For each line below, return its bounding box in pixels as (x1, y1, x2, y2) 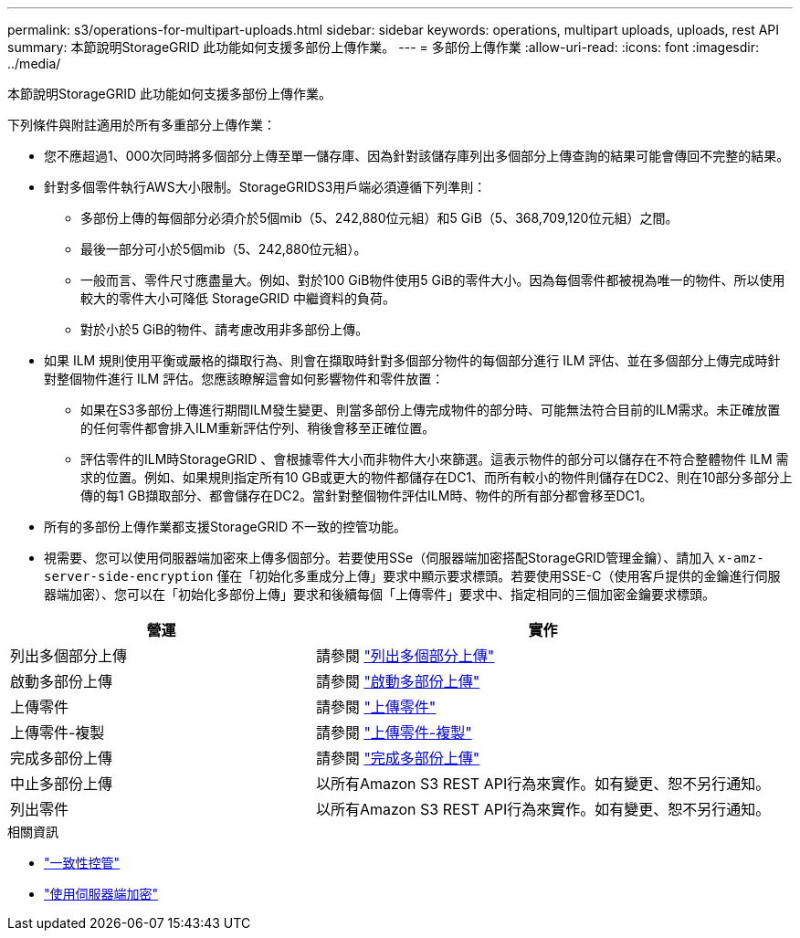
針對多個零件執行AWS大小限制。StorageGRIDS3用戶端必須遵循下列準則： (44, 179, 487, 195)
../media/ (7, 56, 61, 71)
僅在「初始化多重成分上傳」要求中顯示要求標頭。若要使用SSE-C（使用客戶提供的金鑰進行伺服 (216, 568, 781, 584)
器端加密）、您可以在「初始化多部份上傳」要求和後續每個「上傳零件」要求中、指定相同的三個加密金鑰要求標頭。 (44, 586, 715, 602)
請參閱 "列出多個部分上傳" (315, 647, 495, 665)
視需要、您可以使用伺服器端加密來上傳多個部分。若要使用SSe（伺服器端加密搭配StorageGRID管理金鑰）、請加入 (44, 550, 715, 565)
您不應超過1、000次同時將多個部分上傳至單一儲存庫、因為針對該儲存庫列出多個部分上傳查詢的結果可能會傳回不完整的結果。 (44, 148, 790, 163)
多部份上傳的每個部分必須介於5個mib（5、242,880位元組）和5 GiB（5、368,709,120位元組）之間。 (80, 210, 679, 226)
